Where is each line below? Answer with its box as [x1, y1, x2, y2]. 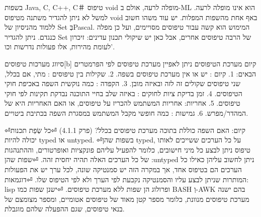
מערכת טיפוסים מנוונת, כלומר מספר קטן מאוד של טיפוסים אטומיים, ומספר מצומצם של [5, 193, 249, 204]
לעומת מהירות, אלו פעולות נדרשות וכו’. [5, 41, 115, 52]
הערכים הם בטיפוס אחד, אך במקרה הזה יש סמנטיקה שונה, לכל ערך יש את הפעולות [5, 164, 242, 174]
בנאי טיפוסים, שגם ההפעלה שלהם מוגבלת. [5, 203, 125, 214]
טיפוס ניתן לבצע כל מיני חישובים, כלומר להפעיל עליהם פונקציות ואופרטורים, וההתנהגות [5, 144, 251, 155]
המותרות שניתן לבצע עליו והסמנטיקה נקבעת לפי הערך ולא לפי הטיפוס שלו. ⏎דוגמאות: [5, 174, 249, 184]
